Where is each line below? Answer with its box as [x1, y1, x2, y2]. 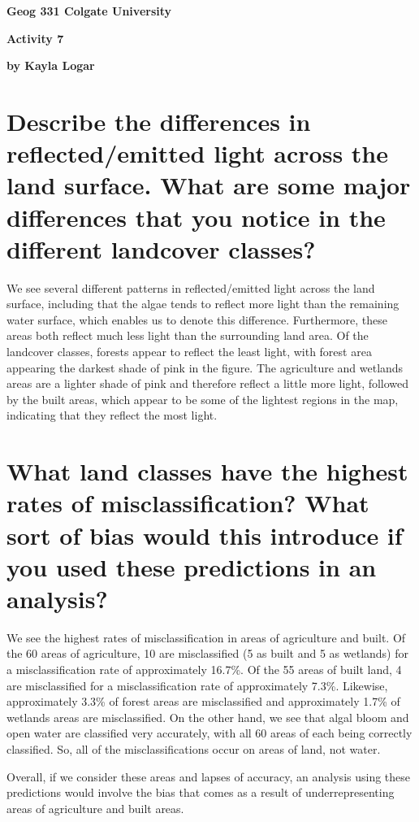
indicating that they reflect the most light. [6, 407, 218, 424]
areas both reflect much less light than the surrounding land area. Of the [6, 327, 369, 344]
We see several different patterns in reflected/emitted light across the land [6, 279, 375, 296]
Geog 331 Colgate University [6, 2, 172, 19]
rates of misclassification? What [6, 486, 369, 520]
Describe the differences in [6, 104, 311, 137]
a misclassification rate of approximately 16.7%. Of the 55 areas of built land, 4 [6, 661, 402, 678]
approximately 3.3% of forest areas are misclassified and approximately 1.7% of [6, 693, 400, 710]
